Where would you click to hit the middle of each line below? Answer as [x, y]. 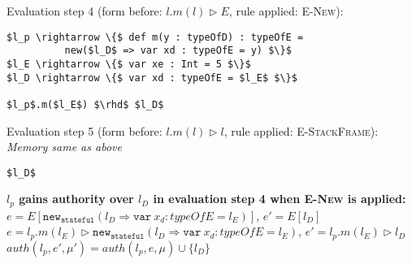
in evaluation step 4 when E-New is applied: [280, 199]
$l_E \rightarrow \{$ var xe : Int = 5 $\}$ [129, 64]
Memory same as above [64, 147]
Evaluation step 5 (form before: [85, 130]
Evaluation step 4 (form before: [85, 11]
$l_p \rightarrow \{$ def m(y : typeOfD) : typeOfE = [155, 37]
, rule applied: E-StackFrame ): [301, 130]
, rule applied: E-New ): [286, 11]
